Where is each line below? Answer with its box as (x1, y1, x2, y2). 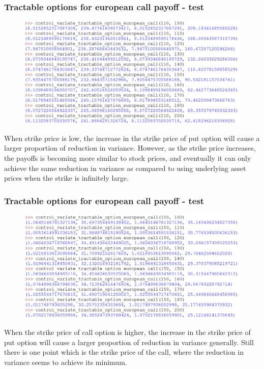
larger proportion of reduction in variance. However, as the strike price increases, (4, 143, 256, 153)
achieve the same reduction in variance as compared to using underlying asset (4, 162, 246, 173)
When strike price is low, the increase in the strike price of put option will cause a (4, 132, 260, 143)
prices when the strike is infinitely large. (4, 173, 129, 183)
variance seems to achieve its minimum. (4, 356, 127, 367)
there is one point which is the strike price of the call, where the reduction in (4, 347, 244, 357)
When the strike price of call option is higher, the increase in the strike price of (4, 327, 251, 337)
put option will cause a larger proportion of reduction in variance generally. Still (4, 336, 254, 347)
